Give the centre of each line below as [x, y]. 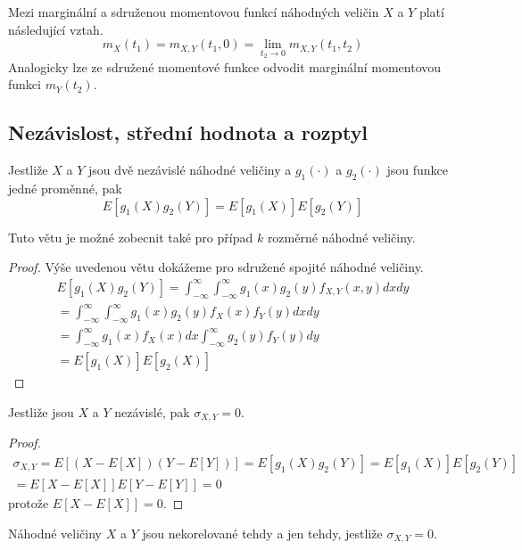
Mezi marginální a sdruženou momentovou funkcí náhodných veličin [194, 12]
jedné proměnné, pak [65, 188]
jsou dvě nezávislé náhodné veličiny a [190, 170]
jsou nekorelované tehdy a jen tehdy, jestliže [262, 533]
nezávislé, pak [152, 411]
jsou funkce [417, 170]
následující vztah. [56, 29]
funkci [25, 84]
